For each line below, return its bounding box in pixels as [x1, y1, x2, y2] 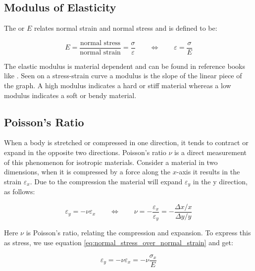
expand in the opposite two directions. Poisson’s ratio [4, 147, 166, 158]
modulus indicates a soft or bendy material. [4, 90, 137, 100]
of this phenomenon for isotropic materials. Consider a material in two [4, 157, 218, 167]
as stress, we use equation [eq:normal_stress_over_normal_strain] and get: [4, 237, 233, 247]
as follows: [4, 186, 35, 197]
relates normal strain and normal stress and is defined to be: [34, 23, 217, 33]
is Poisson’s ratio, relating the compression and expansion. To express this [26, 227, 251, 238]
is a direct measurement [174, 147, 247, 158]
